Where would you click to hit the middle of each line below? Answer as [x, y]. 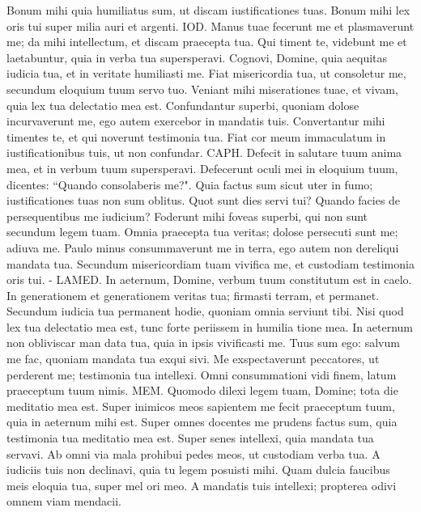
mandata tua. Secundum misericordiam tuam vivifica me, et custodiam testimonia [210, 263]
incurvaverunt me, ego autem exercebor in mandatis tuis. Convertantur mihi [196, 121]
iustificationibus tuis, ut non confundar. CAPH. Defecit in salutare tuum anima [204, 152]
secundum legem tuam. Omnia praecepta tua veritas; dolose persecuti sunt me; [202, 232]
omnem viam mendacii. [64, 501]
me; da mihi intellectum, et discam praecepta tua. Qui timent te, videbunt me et [207, 42]
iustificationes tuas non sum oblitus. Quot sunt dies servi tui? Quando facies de [204, 200]
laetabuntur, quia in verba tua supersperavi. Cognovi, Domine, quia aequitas [197, 57]
